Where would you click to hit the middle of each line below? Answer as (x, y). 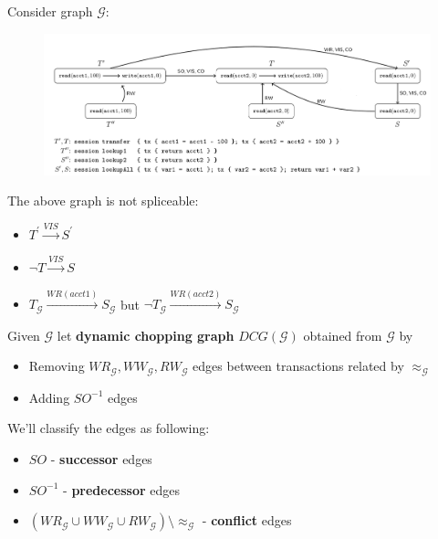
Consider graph (50, 11)
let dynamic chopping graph (146, 335)
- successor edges (101, 459)
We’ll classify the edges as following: (109, 428)
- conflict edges (247, 520)
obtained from (343, 335)
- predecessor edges (122, 489)
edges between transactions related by (298, 366)
